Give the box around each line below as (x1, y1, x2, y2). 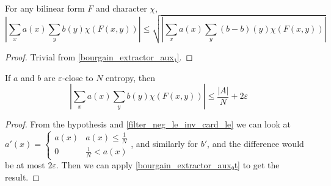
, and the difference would (207, 137, 304, 150)
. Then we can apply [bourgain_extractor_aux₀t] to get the (56, 159, 280, 171)
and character (95, 2, 147, 14)
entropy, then (106, 71, 156, 84)
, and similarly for (131, 137, 198, 150)
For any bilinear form (5, 2, 85, 14)
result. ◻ (5, 170, 40, 183)
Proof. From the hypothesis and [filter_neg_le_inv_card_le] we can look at (5, 118, 291, 131)
